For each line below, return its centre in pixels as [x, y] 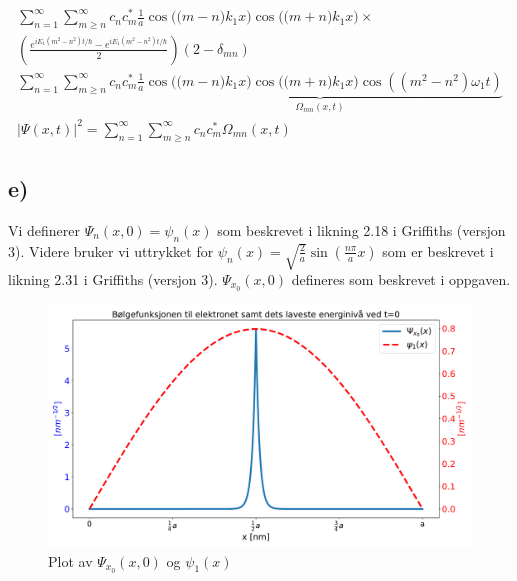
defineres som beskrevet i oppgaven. [401, 278]
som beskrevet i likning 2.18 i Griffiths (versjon [361, 229]
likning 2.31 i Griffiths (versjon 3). [113, 278]
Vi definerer [44, 229]
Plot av [70, 560]
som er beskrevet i [438, 250]
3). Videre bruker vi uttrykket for [111, 250]
